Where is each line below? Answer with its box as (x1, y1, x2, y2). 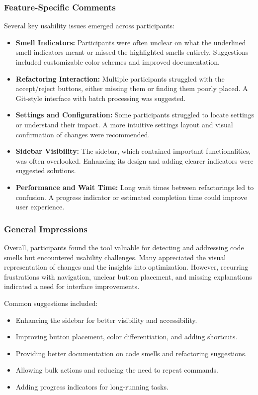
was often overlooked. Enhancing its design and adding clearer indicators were (15, 155, 254, 166)
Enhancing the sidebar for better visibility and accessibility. (15, 314, 197, 325)
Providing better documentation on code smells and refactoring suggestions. (15, 348, 247, 358)
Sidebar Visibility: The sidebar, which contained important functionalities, (15, 146, 251, 156)
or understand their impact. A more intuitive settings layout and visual (15, 119, 233, 129)
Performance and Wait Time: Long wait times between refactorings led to (15, 182, 254, 192)
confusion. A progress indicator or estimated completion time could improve (15, 192, 248, 202)
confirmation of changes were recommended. (15, 129, 150, 139)
